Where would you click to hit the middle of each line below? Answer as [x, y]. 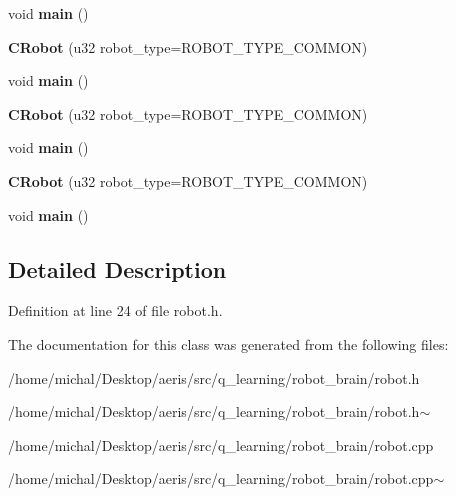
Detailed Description [117, 268]
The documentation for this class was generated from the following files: [228, 343]
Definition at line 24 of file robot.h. [115, 310]
